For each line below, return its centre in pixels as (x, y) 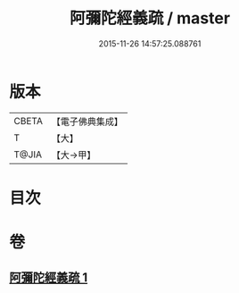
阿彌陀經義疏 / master (150, 18)
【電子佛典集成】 (87, 121)
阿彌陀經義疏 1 (49, 278)
